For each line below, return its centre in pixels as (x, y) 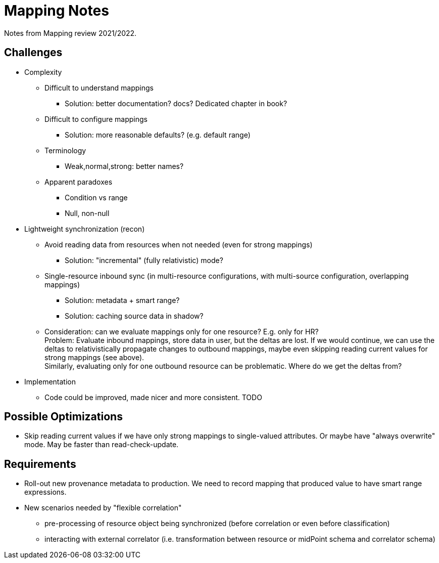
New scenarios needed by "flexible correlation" (103, 508)
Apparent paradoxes (79, 182)
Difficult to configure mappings (96, 119)
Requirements (40, 464)
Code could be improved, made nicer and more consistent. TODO (153, 397)
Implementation (50, 381)
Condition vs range (96, 197)
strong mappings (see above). (94, 357)
